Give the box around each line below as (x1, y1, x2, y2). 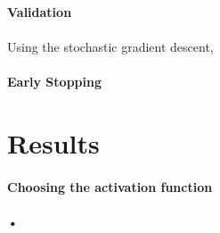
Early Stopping (7, 71, 102, 90)
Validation (7, 2, 72, 21)
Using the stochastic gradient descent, (7, 37, 214, 55)
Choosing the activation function (7, 177, 213, 196)
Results (7, 124, 100, 161)
